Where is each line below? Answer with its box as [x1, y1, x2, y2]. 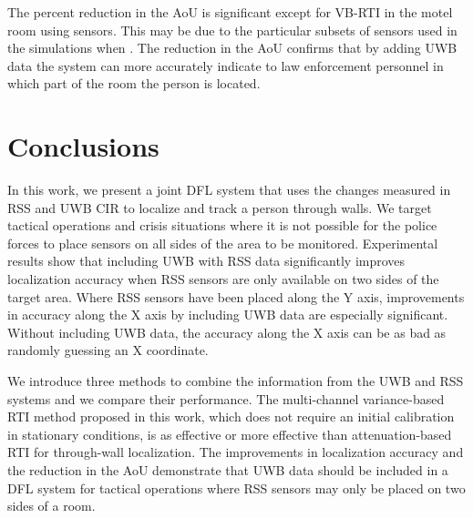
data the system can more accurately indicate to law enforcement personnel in [7, 56, 444, 75]
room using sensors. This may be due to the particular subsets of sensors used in [7, 20, 458, 39]
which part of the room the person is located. [7, 74, 261, 93]
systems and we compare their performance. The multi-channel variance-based [7, 389, 445, 408]
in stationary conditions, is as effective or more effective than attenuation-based [7, 424, 452, 443]
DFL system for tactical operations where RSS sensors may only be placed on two [7, 478, 466, 497]
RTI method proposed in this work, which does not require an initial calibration [7, 407, 455, 426]
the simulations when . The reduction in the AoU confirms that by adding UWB [7, 38, 458, 57]
